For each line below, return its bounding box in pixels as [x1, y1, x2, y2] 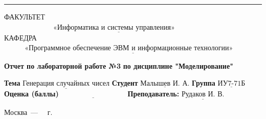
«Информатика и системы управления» [53, 24, 175, 31]
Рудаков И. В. [181, 91, 225, 98]
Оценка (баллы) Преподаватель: [4, 88, 180, 99]
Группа [192, 77, 215, 88]
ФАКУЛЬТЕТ [4, 11, 45, 22]
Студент [112, 77, 138, 88]
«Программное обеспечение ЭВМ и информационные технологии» [25, 45, 233, 52]
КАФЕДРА [4, 32, 37, 43]
